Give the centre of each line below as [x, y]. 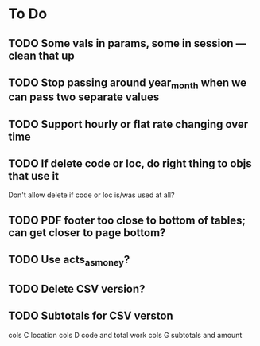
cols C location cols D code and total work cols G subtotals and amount [125, 335]
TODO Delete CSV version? [77, 288]
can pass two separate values [84, 97]
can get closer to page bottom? [87, 233]
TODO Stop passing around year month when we [128, 84]
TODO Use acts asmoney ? [69, 261]
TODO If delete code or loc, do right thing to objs [130, 163]
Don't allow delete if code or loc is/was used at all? [91, 195]
